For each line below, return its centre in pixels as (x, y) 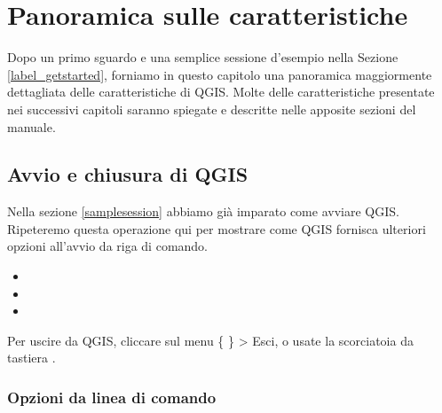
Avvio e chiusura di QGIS (128, 174)
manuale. (32, 126)
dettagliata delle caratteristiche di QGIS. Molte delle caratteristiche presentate (221, 92)
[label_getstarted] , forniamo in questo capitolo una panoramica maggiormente (220, 74)
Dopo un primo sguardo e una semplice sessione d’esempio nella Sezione (203, 57)
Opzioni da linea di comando (112, 397)
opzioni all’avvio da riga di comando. (108, 246)
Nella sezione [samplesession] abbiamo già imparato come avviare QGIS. (203, 211)
